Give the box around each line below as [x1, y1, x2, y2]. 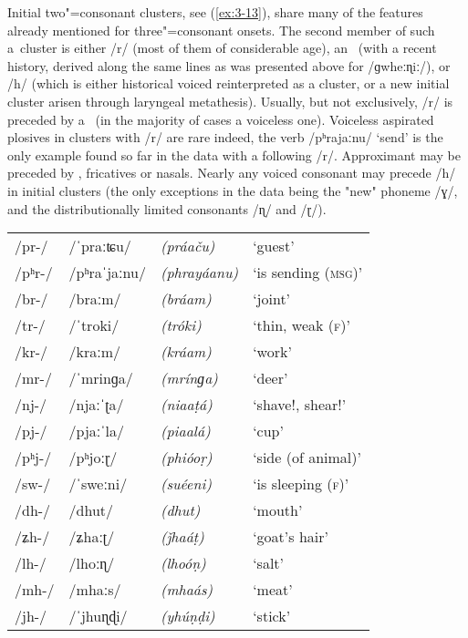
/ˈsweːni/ [68, 473, 128, 495]
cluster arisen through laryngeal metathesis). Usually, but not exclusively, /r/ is [7, 91, 453, 110]
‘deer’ [253, 367, 288, 389]
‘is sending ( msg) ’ [253, 262, 363, 283]
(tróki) [160, 314, 202, 336]
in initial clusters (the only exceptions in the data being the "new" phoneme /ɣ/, [7, 180, 458, 200]
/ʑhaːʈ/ [68, 526, 115, 548]
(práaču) [160, 235, 215, 257]
